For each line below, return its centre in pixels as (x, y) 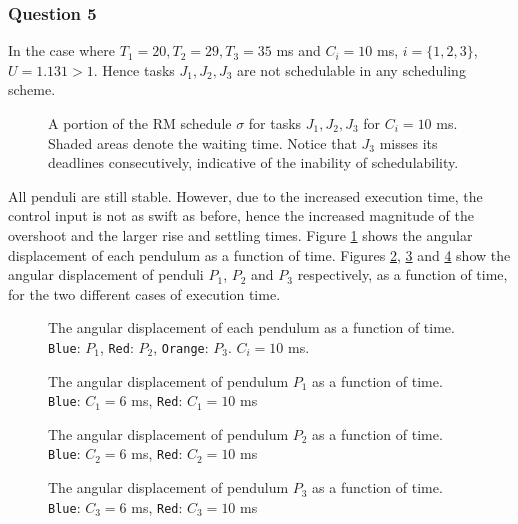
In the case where (62, 50)
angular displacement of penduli (106, 274)
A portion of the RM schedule (140, 123)
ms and (298, 50)
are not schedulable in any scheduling (351, 69)
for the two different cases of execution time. (144, 293)
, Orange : (181, 346)
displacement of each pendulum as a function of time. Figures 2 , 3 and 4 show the (259, 254)
